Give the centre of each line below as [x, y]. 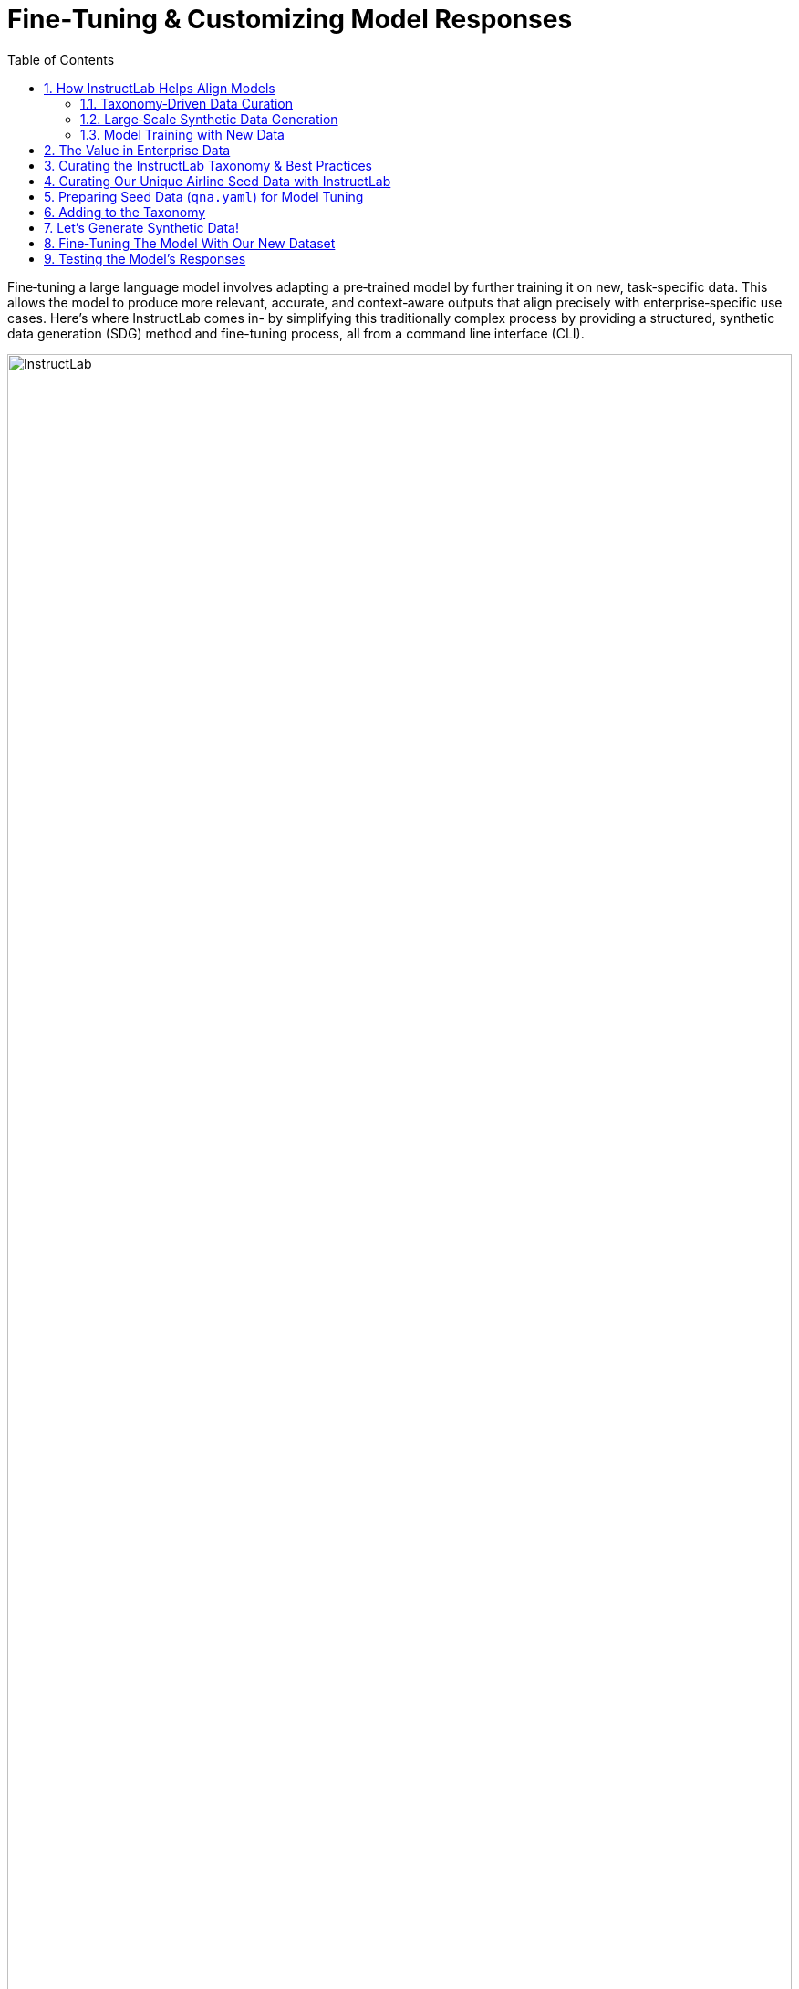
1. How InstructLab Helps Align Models [160, 88]
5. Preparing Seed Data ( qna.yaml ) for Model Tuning [204, 196]
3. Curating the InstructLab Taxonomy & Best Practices [208, 165]
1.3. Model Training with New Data [182, 134]
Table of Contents [61, 59]
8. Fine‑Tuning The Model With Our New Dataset [190, 243]
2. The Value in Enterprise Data [137, 150]
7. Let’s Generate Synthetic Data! [141, 227]
